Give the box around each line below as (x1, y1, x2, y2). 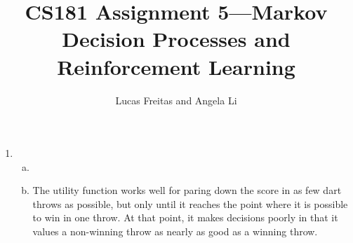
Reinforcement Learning (57, 52, 295, 81)
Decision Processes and (62, 25, 291, 53)
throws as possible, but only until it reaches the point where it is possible (32, 196, 348, 211)
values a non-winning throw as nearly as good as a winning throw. (32, 224, 318, 239)
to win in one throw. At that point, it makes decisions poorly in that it (32, 210, 338, 225)
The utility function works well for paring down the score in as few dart (32, 183, 342, 197)
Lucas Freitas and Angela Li (115, 92, 237, 107)
